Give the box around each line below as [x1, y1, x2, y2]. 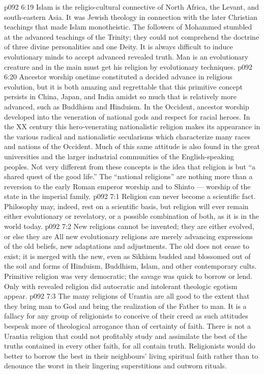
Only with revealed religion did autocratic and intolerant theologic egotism [4, 280, 238, 291]
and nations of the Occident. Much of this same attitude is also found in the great [4, 141, 260, 152]
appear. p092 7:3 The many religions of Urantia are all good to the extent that [4, 291, 250, 301]
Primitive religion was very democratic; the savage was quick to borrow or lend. [4, 271, 252, 281]
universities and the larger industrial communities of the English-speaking [4, 151, 234, 161]
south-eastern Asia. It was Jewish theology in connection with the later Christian [4, 11, 257, 22]
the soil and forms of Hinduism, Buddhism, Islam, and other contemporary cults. [4, 261, 257, 271]
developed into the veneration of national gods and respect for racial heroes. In [4, 111, 250, 122]
